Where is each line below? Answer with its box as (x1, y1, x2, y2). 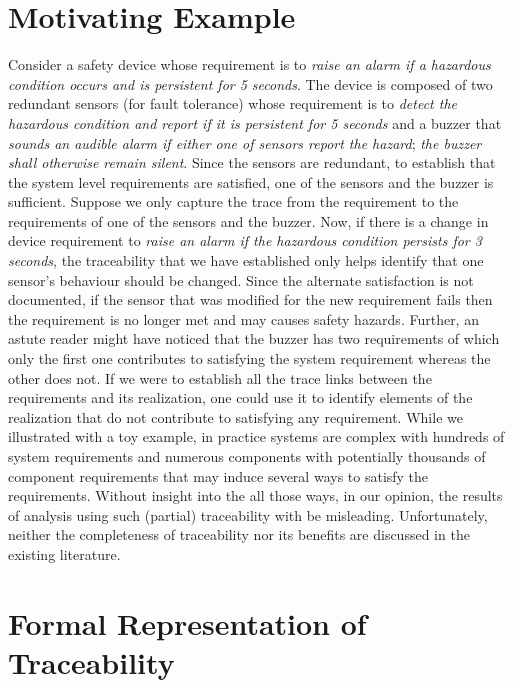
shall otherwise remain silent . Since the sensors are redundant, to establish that (8, 152, 496, 173)
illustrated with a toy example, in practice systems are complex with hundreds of (8, 426, 505, 447)
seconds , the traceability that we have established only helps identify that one (8, 250, 484, 271)
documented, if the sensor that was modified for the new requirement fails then (8, 289, 493, 310)
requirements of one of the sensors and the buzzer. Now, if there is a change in (8, 210, 489, 231)
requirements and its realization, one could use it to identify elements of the (8, 387, 473, 408)
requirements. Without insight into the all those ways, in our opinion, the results (8, 485, 503, 506)
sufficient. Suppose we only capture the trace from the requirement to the (8, 191, 459, 212)
